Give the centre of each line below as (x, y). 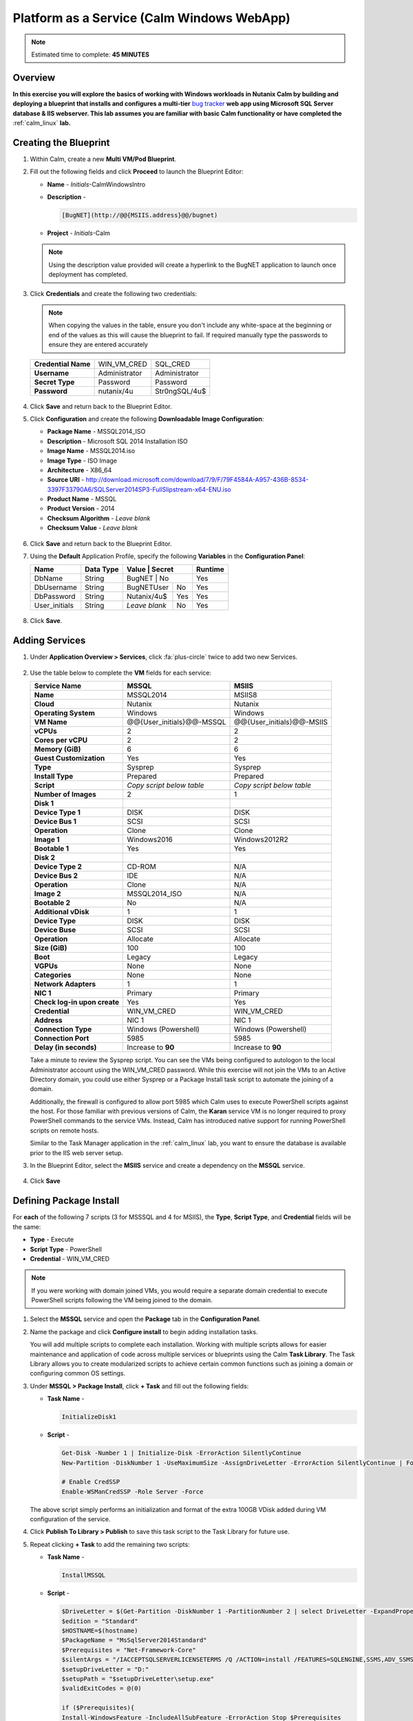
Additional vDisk (62, 912)
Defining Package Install (66, 1201)
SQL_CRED (173, 363)
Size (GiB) (51, 948)
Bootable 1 (51, 849)
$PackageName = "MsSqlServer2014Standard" (134, 1640)
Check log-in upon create (77, 1002)
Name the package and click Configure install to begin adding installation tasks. (144, 1331)
